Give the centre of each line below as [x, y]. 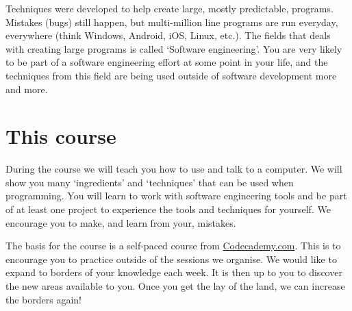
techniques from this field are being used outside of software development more [171, 75]
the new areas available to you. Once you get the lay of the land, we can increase [175, 286]
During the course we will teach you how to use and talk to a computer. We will [174, 169]
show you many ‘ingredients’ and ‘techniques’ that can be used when [150, 182]
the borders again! [44, 299]
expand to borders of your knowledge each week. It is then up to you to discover [174, 272]
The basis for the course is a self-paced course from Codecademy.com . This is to [173, 246]
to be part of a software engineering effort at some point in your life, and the [167, 62]
